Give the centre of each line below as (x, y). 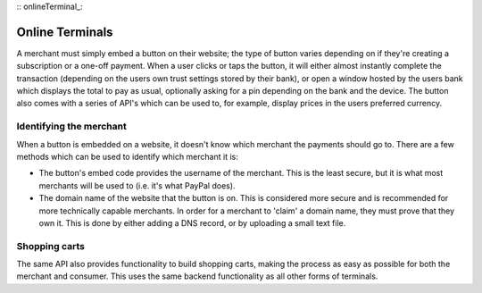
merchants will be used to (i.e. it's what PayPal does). (137, 185)
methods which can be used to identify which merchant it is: (127, 157)
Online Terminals (65, 32)
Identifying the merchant (71, 127)
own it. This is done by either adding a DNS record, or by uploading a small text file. (192, 222)
